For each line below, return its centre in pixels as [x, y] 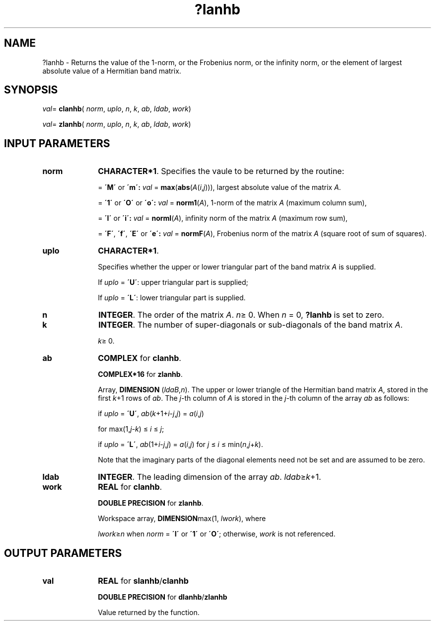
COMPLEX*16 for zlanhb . [140, 374]
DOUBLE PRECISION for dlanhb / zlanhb [163, 597]
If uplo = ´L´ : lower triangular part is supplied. [172, 298]
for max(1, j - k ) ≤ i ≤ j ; [131, 429]
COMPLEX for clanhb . [140, 358]
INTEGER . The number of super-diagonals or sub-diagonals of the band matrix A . [251, 325]
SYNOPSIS [31, 90]
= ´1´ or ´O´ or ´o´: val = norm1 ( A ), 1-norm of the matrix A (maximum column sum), [232, 203]
